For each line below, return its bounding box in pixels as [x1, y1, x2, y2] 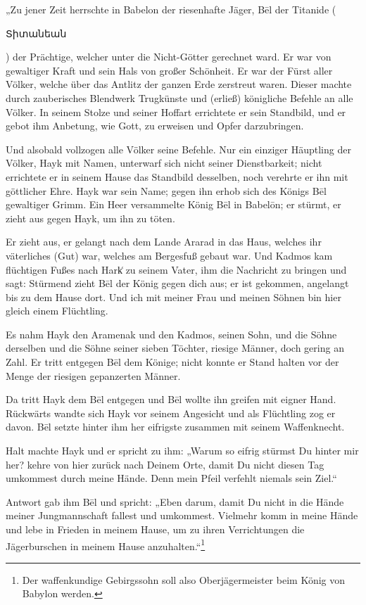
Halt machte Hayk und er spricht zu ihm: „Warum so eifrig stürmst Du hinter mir [6, 443, 359, 458]
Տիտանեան [6, 25, 67, 40]
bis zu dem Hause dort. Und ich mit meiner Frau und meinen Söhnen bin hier [6, 289, 341, 304]
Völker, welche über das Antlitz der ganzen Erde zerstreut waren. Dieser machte [6, 77, 352, 91]
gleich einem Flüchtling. [6, 303, 108, 318]
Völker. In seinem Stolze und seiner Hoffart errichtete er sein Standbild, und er [6, 104, 346, 119]
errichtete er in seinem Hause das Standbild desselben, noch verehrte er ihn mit [6, 169, 348, 184]
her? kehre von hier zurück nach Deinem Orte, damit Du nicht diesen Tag [6, 457, 324, 471]
